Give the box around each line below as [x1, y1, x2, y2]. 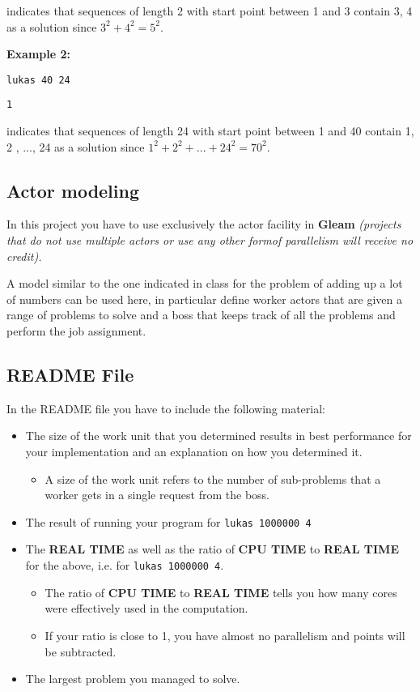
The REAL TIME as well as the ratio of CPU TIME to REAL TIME [25, 540, 399, 557]
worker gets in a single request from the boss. [45, 486, 269, 503]
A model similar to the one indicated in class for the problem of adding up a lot [6, 275, 403, 292]
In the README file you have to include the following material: [6, 399, 326, 416]
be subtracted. [45, 643, 117, 660]
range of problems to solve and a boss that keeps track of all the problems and [6, 306, 396, 323]
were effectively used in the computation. [45, 600, 248, 617]
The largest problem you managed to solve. [25, 670, 240, 687]
